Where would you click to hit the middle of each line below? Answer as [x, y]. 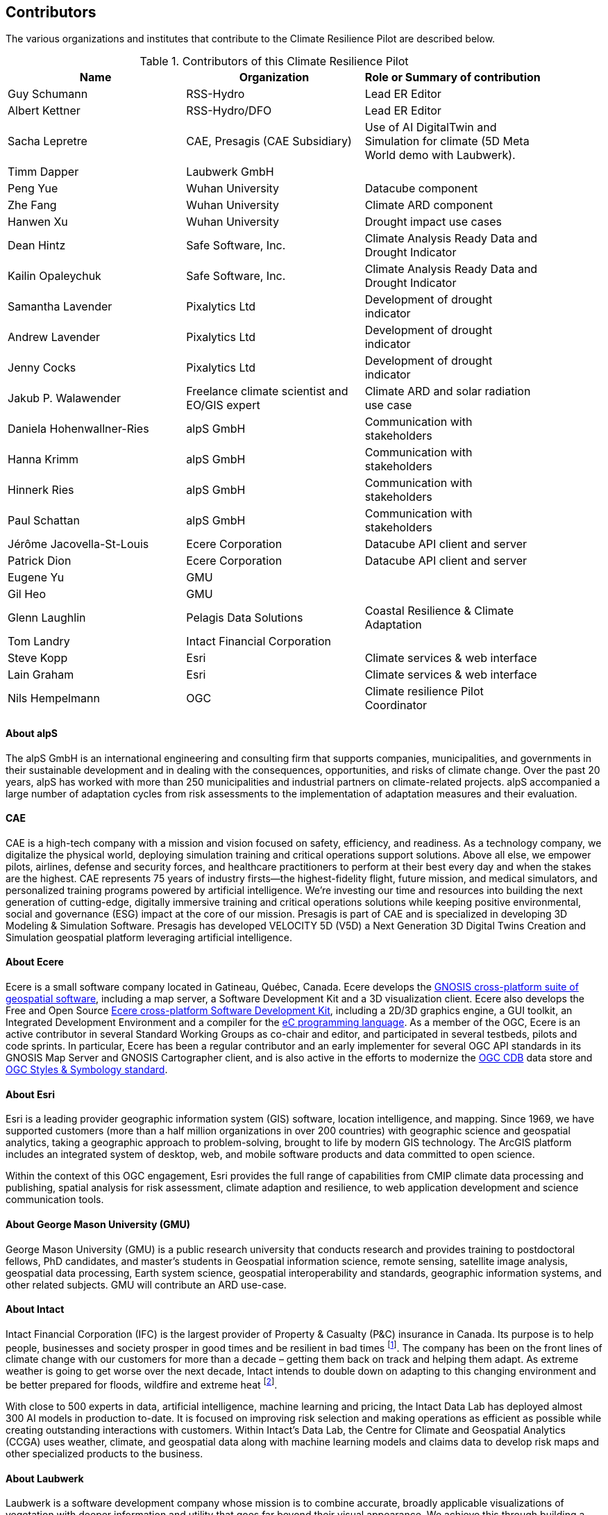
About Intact [35, 1309]
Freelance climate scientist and [267, 391]
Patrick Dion [40, 561]
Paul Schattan [44, 521]
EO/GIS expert [223, 405]
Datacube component [421, 189]
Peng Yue [33, 189]
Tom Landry [39, 641]
